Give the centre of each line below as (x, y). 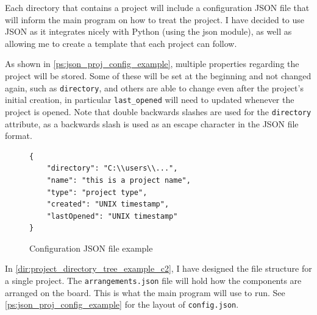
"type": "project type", (97, 192)
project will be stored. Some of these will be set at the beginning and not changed (158, 75)
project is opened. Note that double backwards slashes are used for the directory (158, 111)
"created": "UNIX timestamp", (108, 204)
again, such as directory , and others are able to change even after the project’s (154, 87)
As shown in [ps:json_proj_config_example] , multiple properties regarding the (152, 64)
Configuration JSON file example (91, 248)
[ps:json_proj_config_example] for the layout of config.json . (122, 304)
